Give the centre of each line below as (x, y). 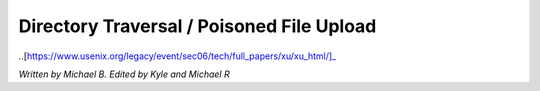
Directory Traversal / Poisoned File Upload (197, 26)
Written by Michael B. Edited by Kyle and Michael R (124, 74)
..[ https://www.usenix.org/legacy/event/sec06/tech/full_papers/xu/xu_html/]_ (177, 56)
